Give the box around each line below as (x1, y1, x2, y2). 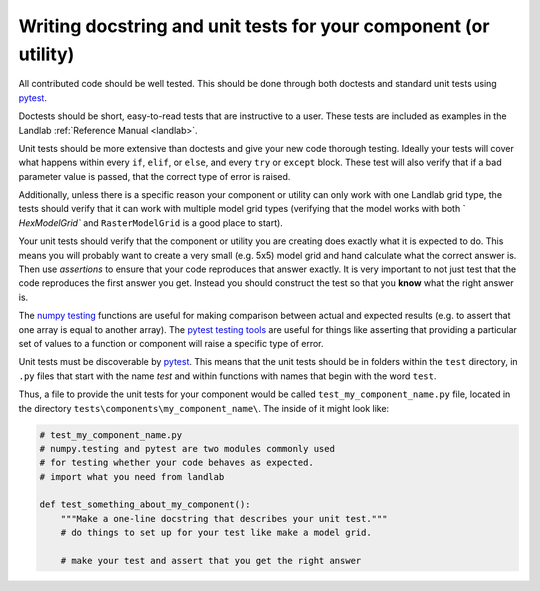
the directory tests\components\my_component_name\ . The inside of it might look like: (18, 402, 390, 414)
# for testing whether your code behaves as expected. (39, 457, 314, 469)
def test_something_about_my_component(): (39, 499, 251, 510)
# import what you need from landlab (39, 471, 225, 482)
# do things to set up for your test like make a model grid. (60, 527, 372, 539)
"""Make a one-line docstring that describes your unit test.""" (60, 513, 388, 524)
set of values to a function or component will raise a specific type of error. (18, 337, 324, 349)
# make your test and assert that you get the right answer (60, 555, 362, 567)
